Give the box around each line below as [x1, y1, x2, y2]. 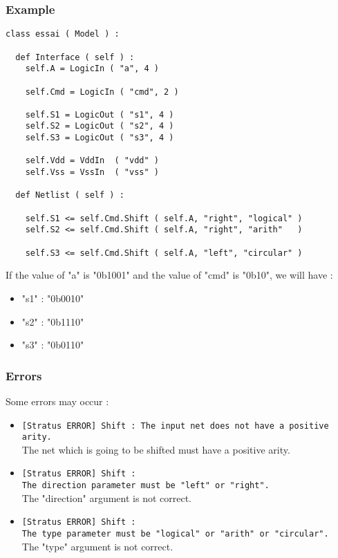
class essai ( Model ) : [6, 29, 120, 39]
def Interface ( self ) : [15, 52, 135, 62]
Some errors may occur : [6, 393, 109, 408]
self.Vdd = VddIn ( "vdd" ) [25, 156, 159, 166]
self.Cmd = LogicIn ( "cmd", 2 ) [25, 86, 179, 97]
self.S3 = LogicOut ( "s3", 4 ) [25, 133, 174, 143]
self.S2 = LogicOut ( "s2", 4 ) [25, 121, 174, 131]
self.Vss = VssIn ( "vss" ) [25, 167, 159, 178]
